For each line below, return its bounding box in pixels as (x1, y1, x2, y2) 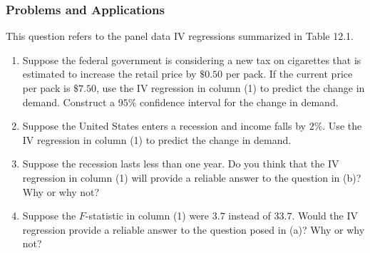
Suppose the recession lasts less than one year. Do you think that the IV (22, 156, 339, 171)
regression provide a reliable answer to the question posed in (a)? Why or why (22, 222, 365, 237)
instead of (228, 208, 271, 223)
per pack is (22, 81, 71, 95)
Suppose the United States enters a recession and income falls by (22, 118, 306, 133)
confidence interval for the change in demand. (140, 94, 339, 109)
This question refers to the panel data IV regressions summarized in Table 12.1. (6, 29, 354, 43)
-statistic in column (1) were (85, 208, 210, 223)
